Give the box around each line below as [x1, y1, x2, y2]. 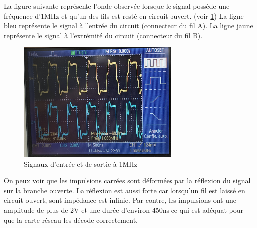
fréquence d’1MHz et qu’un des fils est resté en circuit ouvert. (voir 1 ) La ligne [4, 10, 244, 21]
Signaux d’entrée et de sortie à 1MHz [24, 158, 138, 169]
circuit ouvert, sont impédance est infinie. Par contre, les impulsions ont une [4, 195, 237, 205]
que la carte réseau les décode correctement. [4, 214, 138, 225]
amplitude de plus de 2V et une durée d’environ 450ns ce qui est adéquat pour [4, 204, 244, 215]
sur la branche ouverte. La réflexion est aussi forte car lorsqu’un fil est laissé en [4, 185, 245, 195]
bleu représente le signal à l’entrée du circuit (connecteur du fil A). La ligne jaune [4, 20, 253, 31]
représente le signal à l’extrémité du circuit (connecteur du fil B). [4, 30, 203, 40]
